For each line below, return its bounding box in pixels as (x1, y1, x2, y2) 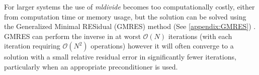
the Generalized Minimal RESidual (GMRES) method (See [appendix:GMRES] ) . (4, 21, 256, 31)
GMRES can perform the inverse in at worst (4, 30, 141, 41)
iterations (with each (168, 30, 232, 41)
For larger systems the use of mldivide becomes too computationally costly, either (4, 1, 255, 11)
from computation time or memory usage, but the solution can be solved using (4, 11, 246, 21)
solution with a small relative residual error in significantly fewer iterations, (4, 51, 236, 62)
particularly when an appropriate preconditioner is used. (4, 61, 178, 71)
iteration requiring (4, 40, 60, 51)
